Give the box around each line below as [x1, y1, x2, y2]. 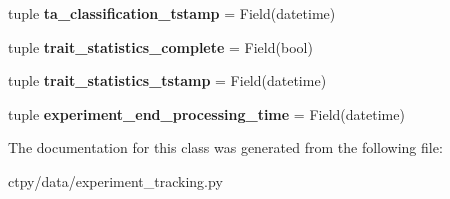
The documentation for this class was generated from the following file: [8, 137, 443, 158]
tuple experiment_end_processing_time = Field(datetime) [8, 103, 405, 124]
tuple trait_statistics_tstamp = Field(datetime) [8, 70, 327, 91]
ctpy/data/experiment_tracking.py [8, 170, 223, 191]
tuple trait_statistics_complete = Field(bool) [8, 36, 313, 57]
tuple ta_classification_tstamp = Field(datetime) [8, 3, 336, 23]
